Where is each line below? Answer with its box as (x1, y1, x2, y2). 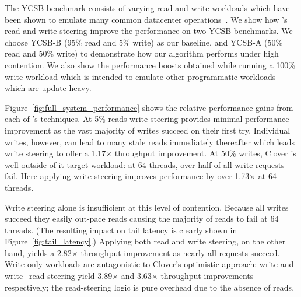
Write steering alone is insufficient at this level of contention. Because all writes (5, 201, 289, 213)
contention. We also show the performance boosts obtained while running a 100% (5, 58, 295, 71)
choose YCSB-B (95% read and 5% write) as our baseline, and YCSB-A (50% (5, 36, 283, 48)
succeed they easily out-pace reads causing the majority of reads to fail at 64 (5, 212, 279, 225)
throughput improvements (160, 270, 254, 282)
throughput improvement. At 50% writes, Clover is (114, 147, 296, 159)
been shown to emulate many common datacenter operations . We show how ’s (5, 13, 288, 25)
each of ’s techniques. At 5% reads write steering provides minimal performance (5, 113, 289, 125)
